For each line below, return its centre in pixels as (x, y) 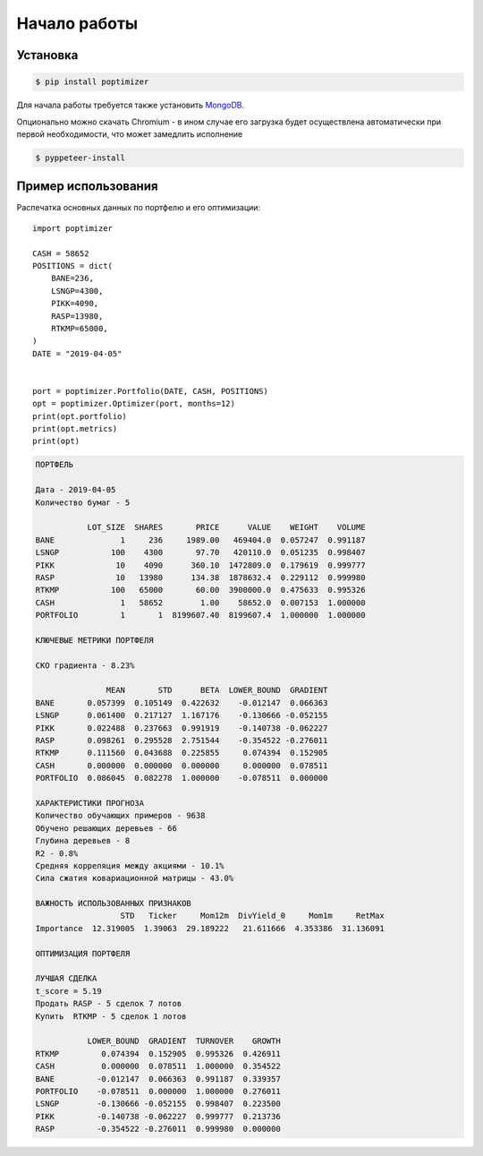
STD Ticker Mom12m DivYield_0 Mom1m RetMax (252, 916)
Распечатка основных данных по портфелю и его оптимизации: (139, 208)
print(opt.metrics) (75, 429)
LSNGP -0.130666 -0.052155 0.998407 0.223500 (158, 1104)
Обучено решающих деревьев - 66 (106, 828)
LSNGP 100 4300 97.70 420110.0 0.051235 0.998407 (200, 552)
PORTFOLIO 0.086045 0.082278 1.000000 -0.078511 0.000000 (182, 778)
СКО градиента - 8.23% (85, 665)
